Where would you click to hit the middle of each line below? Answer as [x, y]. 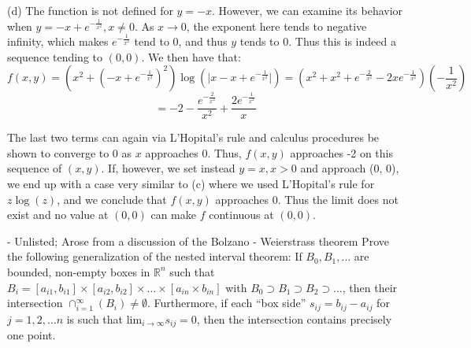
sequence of [35, 168]
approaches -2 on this [341, 152]
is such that [95, 318]
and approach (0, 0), [350, 168]
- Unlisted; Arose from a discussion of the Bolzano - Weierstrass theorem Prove [198, 241]
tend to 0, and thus [181, 41]
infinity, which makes [58, 41]
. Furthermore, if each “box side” [226, 303]
